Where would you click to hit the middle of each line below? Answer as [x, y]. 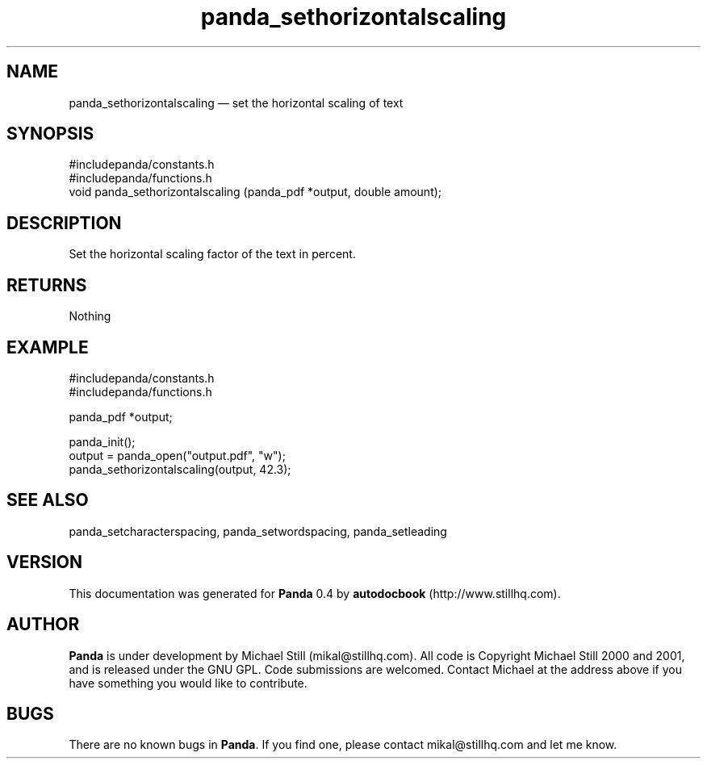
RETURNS [47, 285]
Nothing [90, 316]
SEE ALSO [48, 500]
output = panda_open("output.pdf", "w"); [177, 455]
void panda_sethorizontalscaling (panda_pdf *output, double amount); [255, 192]
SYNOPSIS [50, 134]
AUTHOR [43, 625]
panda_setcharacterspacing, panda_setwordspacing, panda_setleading [258, 531]
